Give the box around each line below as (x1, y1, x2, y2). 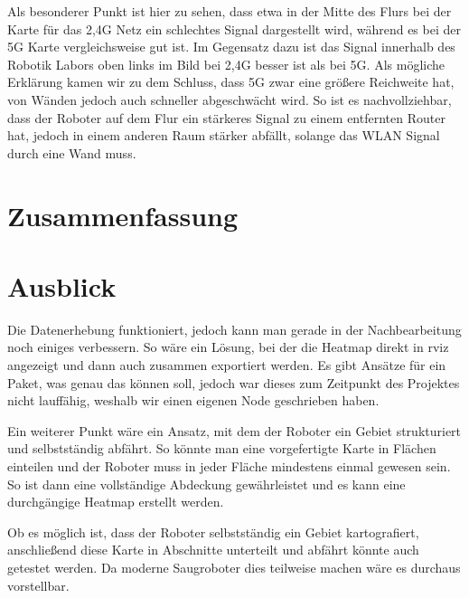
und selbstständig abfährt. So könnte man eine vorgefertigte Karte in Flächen (7, 439, 436, 458)
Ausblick (7, 267, 117, 304)
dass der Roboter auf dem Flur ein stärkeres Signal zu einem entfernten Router (7, 108, 446, 127)
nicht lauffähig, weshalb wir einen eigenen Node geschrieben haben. (7, 391, 380, 410)
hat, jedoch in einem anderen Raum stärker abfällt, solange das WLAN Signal (7, 126, 440, 145)
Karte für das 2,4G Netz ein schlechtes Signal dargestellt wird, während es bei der (7, 19, 461, 38)
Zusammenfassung (7, 196, 239, 233)
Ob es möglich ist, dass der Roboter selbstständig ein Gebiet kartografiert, (7, 522, 419, 541)
